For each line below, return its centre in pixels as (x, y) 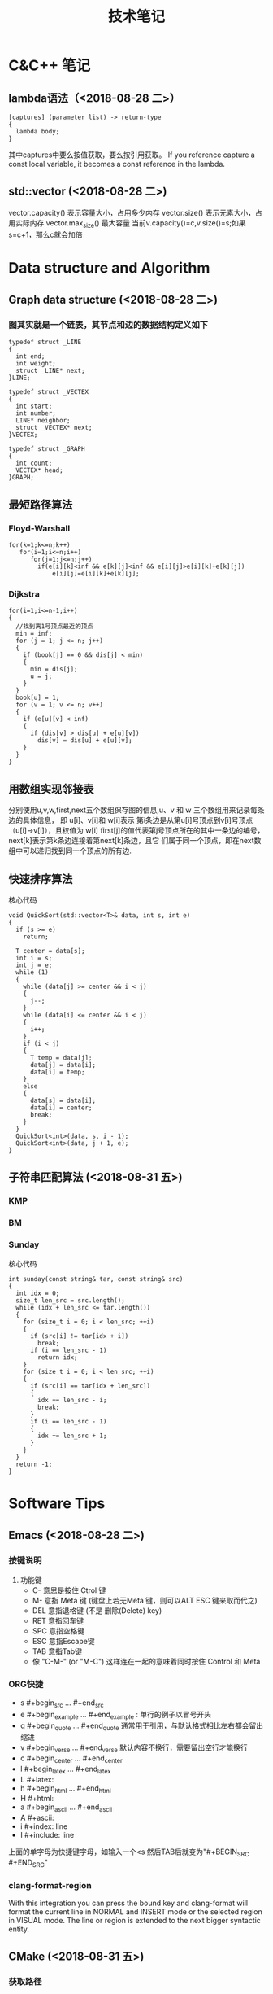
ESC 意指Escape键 (63, 1641)
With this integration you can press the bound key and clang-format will (128, 1903)
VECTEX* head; (39, 470)
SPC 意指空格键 (58, 1631)
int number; (36, 413)
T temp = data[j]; (61, 1058)
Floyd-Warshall (39, 528)
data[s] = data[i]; (63, 1101)
